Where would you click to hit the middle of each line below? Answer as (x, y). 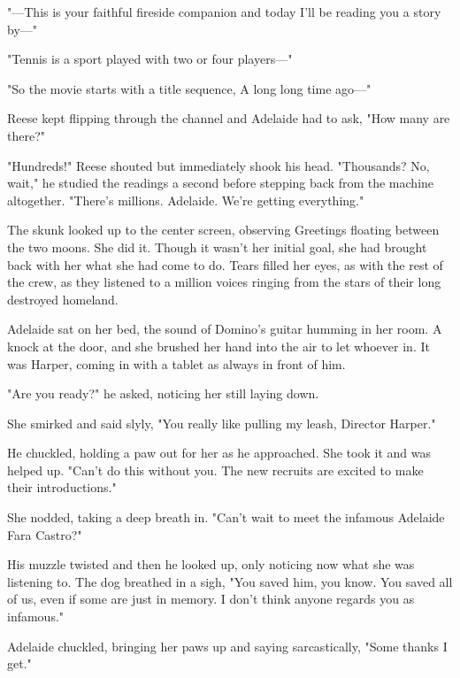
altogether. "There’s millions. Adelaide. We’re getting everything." (186, 200)
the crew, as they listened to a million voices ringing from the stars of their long (224, 282)
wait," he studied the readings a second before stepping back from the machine (221, 183)
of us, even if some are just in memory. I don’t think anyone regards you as (211, 599)
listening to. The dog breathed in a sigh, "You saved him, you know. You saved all (230, 581)
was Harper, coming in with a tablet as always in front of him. (176, 363)
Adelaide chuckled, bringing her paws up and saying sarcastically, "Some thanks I (227, 646)
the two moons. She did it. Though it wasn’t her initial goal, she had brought (217, 247)
